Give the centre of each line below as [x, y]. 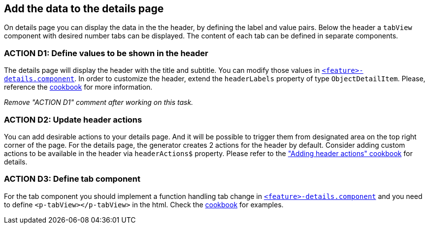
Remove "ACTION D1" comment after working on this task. [99, 102]
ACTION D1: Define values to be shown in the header [106, 53]
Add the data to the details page [84, 9]
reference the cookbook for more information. [78, 87]
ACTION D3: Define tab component [72, 179]
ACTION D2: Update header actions [73, 119]
